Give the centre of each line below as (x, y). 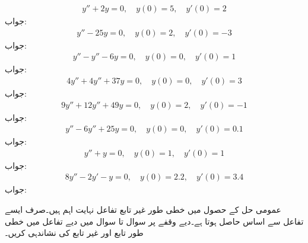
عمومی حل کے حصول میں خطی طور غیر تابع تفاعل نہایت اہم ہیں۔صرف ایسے (143, 209)
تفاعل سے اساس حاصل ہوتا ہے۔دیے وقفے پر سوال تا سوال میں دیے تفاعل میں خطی (154, 221)
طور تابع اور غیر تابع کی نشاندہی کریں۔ (74, 233)
